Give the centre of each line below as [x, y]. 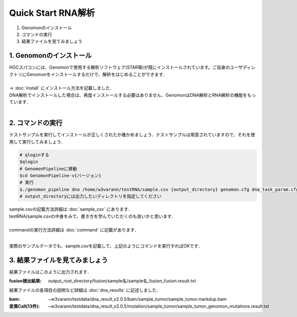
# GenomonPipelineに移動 [48, 169]
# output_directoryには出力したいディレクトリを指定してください [91, 196]
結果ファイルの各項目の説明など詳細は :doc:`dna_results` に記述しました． [85, 290]
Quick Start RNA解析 [52, 13]
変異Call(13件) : [25, 306]
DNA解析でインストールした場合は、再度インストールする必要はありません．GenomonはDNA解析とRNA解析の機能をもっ [133, 95]
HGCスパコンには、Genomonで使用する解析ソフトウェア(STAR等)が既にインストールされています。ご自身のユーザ [126, 67]
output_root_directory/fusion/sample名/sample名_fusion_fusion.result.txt [122, 281]
